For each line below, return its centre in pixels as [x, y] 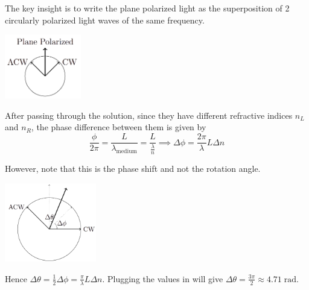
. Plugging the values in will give [163, 278]
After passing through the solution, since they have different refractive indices [149, 115]
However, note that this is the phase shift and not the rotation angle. [133, 169]
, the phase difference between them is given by [119, 127]
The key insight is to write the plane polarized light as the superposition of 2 [147, 8]
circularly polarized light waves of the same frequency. [105, 20]
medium [126, 151]
